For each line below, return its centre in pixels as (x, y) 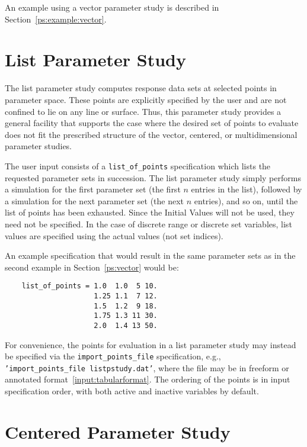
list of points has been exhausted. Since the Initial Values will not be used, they (150, 212)
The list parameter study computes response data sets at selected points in (141, 88)
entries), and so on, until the (246, 200)
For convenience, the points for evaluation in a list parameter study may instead (151, 344)
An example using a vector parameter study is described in (112, 7)
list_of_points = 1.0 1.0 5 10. (89, 286)
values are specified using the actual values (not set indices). (114, 235)
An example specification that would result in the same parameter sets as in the (150, 255)
